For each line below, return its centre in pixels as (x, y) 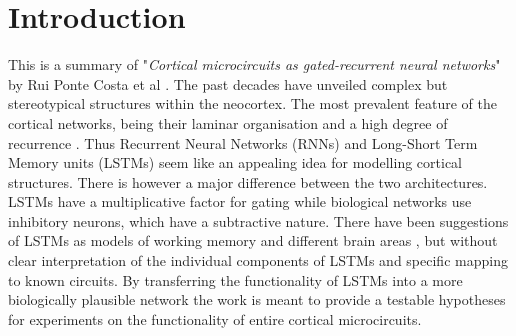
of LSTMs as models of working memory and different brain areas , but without (253, 240)
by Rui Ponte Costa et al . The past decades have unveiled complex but (228, 83)
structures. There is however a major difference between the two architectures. (248, 181)
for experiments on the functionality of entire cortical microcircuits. (215, 318)
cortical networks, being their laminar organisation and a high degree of (228, 122)
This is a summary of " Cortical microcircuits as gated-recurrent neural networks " (254, 64)
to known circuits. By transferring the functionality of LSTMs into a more (235, 279)
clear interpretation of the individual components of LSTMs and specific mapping (258, 260)
